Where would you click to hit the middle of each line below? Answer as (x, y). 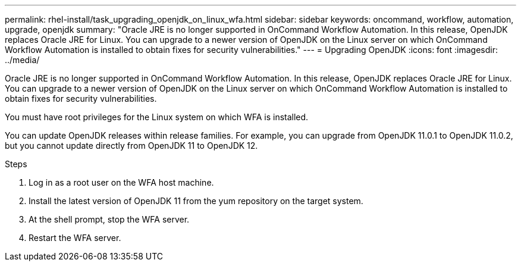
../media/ (22, 60)
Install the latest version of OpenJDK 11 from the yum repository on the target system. (196, 201)
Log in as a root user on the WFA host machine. (121, 182)
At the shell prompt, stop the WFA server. (109, 219)
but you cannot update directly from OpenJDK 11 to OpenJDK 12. (131, 145)
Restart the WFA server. (75, 238)
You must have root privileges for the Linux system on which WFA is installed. (157, 117)
